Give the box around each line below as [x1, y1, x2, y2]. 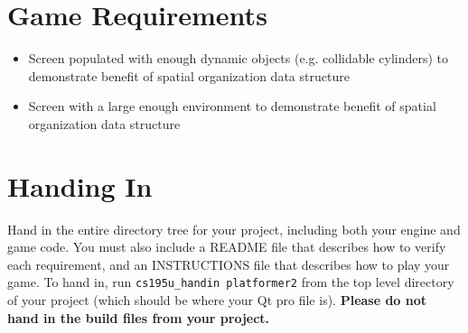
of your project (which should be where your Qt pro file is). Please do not [7, 291, 427, 310]
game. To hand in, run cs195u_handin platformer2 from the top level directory [7, 273, 454, 291]
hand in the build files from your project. [7, 308, 270, 327]
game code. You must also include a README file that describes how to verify [7, 237, 446, 256]
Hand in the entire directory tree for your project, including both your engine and [7, 219, 461, 238]
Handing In [7, 167, 153, 204]
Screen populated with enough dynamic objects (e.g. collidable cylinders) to [28, 49, 449, 68]
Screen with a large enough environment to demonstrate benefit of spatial [28, 97, 436, 116]
